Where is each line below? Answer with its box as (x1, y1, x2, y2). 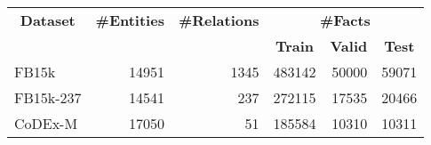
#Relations (178, 10, 259, 30)
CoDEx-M (14, 113, 78, 133)
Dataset (20, 10, 76, 30)
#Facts (319, 10, 371, 30)
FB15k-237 (14, 87, 82, 108)
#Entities (95, 10, 164, 30)
